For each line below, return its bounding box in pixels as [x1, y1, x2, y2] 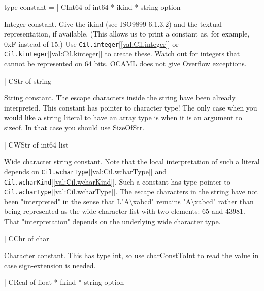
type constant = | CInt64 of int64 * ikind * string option [4, 2, 181, 12]
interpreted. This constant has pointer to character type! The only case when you [4, 102, 257, 113]
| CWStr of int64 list [4, 139, 69, 150]
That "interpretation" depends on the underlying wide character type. [4, 216, 221, 226]
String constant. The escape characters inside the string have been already [4, 92, 236, 103]
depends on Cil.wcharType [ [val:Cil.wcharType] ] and [4, 166, 167, 176]
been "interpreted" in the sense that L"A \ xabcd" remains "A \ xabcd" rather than [4, 196, 254, 206]
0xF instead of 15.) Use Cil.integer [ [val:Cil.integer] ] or [4, 38, 179, 49]
